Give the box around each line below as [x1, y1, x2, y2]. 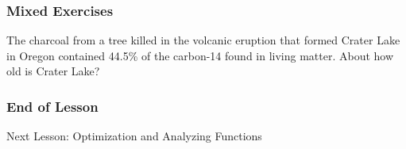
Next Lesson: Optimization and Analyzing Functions [6, 128, 262, 144]
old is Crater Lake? [6, 63, 100, 79]
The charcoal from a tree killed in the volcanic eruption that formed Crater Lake [6, 32, 400, 48]
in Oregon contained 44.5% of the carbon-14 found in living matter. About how [6, 47, 394, 63]
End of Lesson [6, 96, 99, 116]
